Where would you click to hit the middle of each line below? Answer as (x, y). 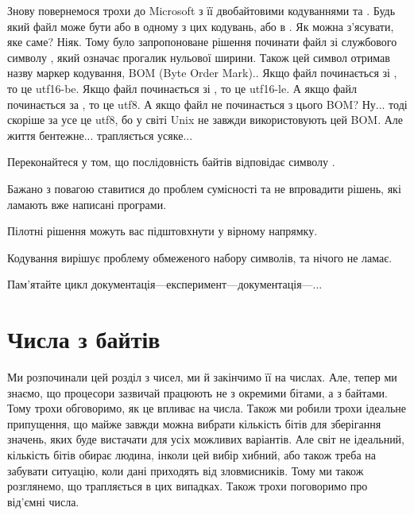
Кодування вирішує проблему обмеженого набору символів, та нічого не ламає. (200, 257)
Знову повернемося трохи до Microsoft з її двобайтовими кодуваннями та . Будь (201, 10)
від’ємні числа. (43, 501)
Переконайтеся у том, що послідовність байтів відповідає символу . (171, 162)
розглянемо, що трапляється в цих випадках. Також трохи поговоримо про (188, 486)
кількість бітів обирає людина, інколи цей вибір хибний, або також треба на (192, 455)
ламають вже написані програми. (87, 204)
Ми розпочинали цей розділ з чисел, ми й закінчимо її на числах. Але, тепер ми (202, 377)
